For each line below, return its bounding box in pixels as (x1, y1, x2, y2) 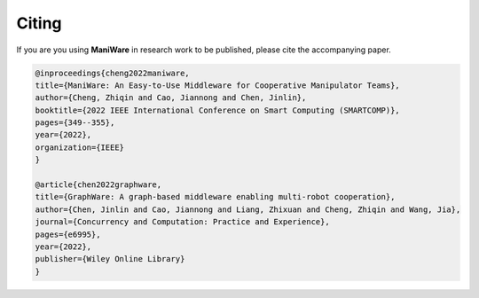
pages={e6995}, (35, 229, 101, 239)
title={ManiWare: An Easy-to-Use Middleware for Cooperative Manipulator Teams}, (35, 80, 401, 90)
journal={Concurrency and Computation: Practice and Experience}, (35, 217, 330, 227)
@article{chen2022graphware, (35, 180, 162, 190)
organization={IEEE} (35, 142, 124, 153)
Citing (16, 13, 62, 33)
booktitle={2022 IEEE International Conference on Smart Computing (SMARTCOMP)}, (35, 105, 401, 115)
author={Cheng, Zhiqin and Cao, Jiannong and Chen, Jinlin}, (35, 93, 307, 103)
